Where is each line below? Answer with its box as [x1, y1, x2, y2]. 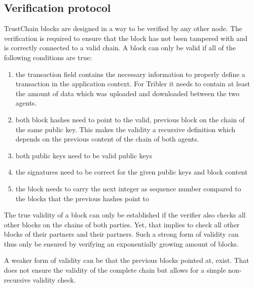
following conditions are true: [4, 52, 92, 62]
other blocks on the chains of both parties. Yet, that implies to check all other [4, 219, 240, 229]
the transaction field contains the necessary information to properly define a [15, 69, 246, 79]
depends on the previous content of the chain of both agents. [15, 134, 199, 144]
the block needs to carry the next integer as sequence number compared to [15, 183, 241, 193]
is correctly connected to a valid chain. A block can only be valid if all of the [4, 42, 236, 53]
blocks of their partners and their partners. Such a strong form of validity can [4, 229, 239, 239]
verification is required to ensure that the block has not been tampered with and [4, 33, 248, 43]
